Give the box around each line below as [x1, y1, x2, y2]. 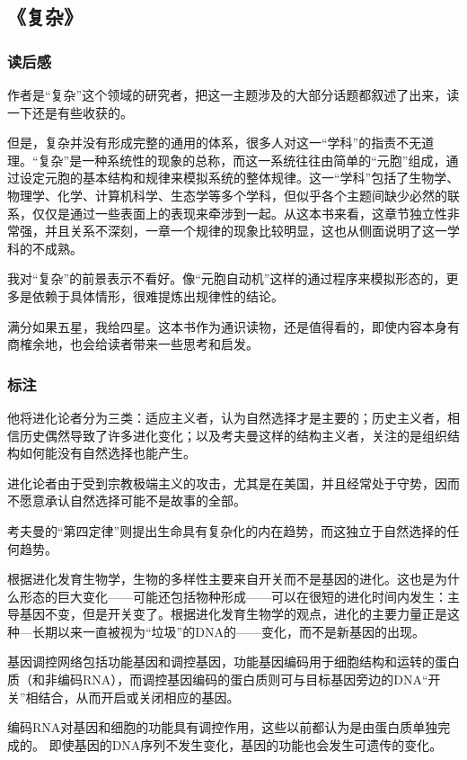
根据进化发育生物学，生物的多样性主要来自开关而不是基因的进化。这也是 [7, 569, 435, 588]
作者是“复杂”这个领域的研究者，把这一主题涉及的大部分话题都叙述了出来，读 [7, 85, 460, 103]
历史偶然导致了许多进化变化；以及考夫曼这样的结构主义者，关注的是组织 [19, 425, 447, 444]
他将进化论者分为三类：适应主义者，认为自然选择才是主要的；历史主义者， [7, 407, 447, 426]
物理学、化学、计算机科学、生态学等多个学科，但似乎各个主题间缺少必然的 [7, 185, 447, 204]
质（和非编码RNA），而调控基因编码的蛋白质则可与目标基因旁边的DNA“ [7, 670, 428, 689]
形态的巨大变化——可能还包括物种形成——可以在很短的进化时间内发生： [19, 586, 447, 605]
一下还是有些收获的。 [7, 103, 133, 121]
